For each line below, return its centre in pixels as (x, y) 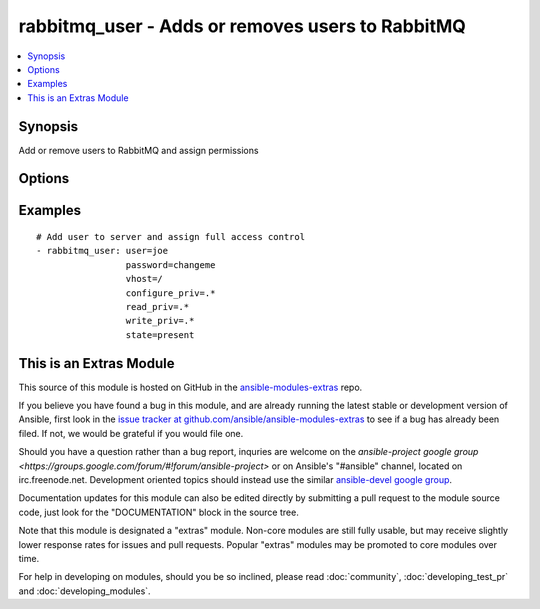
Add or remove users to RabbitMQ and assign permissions (138, 150)
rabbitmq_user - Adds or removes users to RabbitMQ (242, 26)
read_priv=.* (157, 306)
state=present (160, 334)
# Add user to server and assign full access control (170, 237)
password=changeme (170, 264)
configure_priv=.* (170, 293)
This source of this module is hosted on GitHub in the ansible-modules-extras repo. (190, 387)
